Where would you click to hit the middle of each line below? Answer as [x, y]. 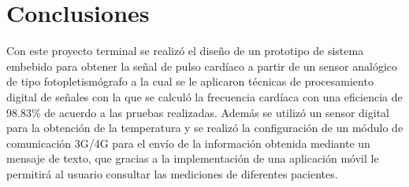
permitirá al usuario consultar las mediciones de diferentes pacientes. [172, 173]
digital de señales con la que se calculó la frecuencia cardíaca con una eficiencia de [204, 96]
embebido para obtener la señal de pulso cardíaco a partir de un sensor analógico [202, 66]
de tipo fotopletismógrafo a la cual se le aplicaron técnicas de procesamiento [190, 81]
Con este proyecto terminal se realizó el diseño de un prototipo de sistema [185, 51]
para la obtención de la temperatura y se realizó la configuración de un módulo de [205, 128]
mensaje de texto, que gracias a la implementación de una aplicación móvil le [193, 158]
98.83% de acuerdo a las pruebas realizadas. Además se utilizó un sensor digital [198, 112]
